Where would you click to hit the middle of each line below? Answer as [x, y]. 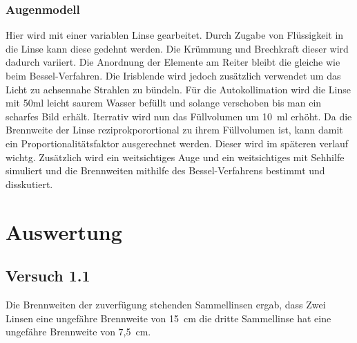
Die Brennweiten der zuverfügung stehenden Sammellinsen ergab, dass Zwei [166, 304]
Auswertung [64, 231]
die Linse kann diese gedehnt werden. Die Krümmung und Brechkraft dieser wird [177, 48]
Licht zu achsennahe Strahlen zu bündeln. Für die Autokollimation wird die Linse [178, 89]
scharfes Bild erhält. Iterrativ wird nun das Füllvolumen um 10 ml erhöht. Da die [179, 116]
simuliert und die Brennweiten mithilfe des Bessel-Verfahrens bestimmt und [165, 170]
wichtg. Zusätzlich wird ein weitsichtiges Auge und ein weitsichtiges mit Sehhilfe [175, 157]
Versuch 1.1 [48, 276]
